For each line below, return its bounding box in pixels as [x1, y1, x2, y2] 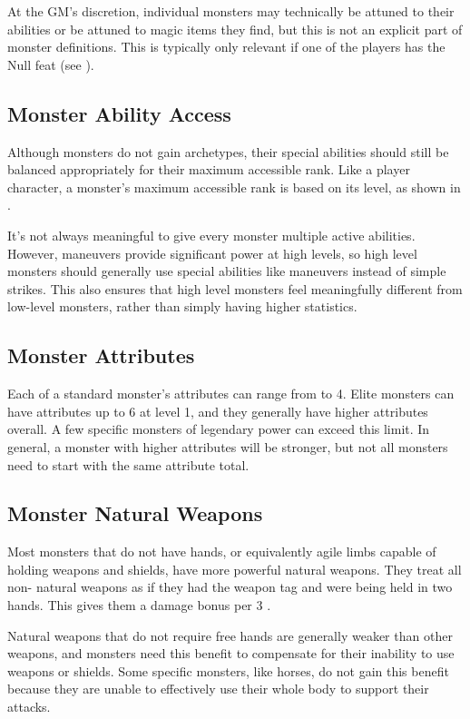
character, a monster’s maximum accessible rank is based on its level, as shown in [7, 177, 461, 196]
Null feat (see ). [7, 54, 94, 74]
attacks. [7, 697, 51, 716]
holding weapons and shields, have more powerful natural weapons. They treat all [7, 559, 462, 578]
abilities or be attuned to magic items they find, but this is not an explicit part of [7, 19, 463, 38]
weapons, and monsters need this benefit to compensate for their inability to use [7, 644, 455, 663]
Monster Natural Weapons [7, 499, 263, 527]
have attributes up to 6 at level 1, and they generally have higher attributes [7, 401, 428, 420]
